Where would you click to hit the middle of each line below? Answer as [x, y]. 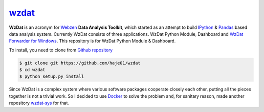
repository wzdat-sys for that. [39, 103]
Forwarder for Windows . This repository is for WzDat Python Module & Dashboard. [92, 41]
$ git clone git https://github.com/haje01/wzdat [80, 63]
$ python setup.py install [52, 77]
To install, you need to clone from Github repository [61, 50]
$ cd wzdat [32, 70]
